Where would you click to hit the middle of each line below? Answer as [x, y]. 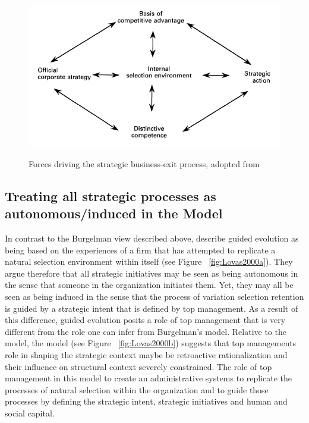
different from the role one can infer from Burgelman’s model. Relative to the [146, 331]
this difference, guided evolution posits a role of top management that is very [145, 320]
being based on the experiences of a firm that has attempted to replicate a [140, 250]
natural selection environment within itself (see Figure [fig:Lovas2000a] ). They [149, 261]
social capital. [30, 413]
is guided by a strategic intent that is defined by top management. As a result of [152, 308]
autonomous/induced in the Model [114, 213]
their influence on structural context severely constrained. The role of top [138, 366]
